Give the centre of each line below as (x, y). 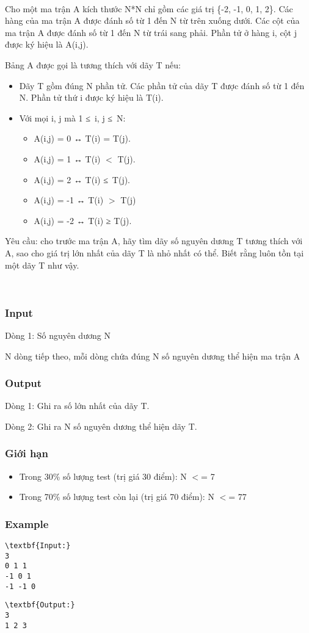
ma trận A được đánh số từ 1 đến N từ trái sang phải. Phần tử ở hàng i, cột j (151, 32)
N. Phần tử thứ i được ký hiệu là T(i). (91, 97)
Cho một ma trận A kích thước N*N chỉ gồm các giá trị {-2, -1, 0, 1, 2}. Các (149, 8)
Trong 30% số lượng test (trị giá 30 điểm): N (103, 476)
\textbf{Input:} (38, 546)
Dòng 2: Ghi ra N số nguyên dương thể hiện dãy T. (101, 426)
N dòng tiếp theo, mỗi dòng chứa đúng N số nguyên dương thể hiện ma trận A (153, 356)
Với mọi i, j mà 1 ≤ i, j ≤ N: (72, 118)
